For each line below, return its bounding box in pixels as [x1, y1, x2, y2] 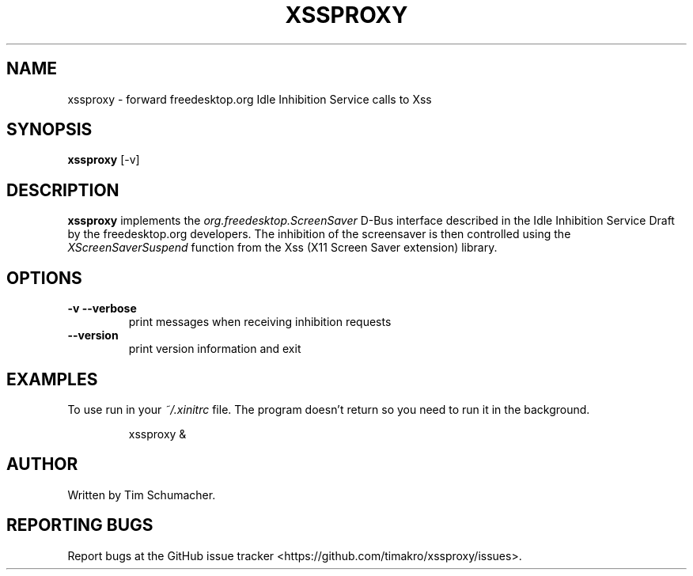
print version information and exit [128, 342, 301, 356]
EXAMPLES [6, 369, 98, 389]
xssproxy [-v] [67, 153, 140, 167]
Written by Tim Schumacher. [67, 487, 216, 502]
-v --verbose [67, 301, 137, 316]
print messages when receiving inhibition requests [128, 315, 392, 329]
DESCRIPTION [6, 180, 119, 200]
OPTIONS [6, 267, 82, 288]
